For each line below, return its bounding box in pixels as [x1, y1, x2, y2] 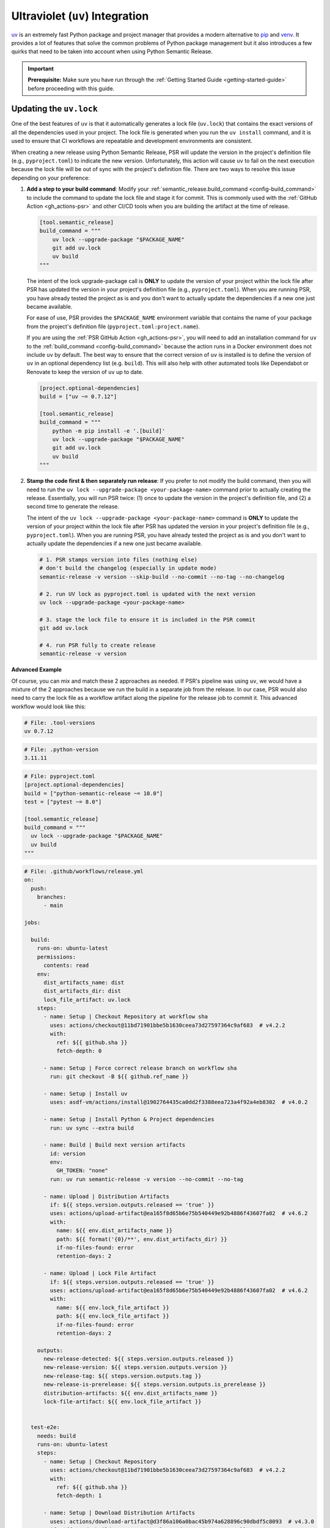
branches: [37, 893, 67, 900]
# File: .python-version [24, 746, 99, 753]
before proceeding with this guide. [28, 84, 115, 92]
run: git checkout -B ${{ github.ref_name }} [50, 1073, 189, 1080]
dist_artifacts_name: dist [43, 979, 125, 986]
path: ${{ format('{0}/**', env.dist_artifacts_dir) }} [56, 1235, 227, 1243]
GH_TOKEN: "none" [56, 1167, 108, 1174]
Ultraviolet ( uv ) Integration [11, 9, 149, 23]
